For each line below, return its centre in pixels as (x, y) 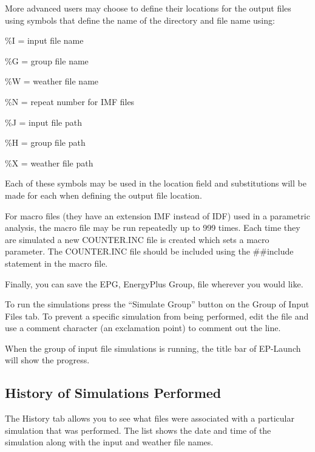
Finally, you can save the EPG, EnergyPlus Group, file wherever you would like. (154, 283)
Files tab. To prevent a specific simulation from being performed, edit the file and (157, 316)
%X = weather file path (49, 163)
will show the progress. (47, 360)
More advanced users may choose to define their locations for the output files (148, 8)
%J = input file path (43, 122)
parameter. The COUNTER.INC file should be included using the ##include (149, 251)
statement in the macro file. (56, 263)
